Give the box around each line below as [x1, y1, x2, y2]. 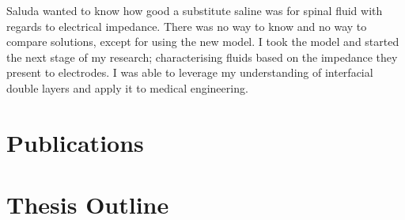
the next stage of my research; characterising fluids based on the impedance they [6, 48, 398, 65]
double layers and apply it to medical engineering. [6, 79, 248, 96]
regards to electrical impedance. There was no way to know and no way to [6, 17, 367, 34]
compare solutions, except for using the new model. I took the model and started [6, 33, 399, 50]
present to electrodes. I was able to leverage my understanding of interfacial [6, 64, 373, 81]
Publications [6, 126, 144, 158]
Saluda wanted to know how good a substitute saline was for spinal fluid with [6, 2, 383, 18]
